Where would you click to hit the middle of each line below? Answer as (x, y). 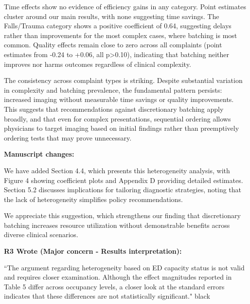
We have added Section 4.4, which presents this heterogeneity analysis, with (117, 170)
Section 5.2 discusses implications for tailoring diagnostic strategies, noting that (123, 190)
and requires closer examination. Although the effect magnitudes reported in (118, 277)
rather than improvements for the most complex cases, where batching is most (121, 35)
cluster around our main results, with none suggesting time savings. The (112, 16)
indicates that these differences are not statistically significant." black (107, 296)
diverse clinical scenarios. (41, 234)
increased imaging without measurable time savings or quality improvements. (119, 99)
